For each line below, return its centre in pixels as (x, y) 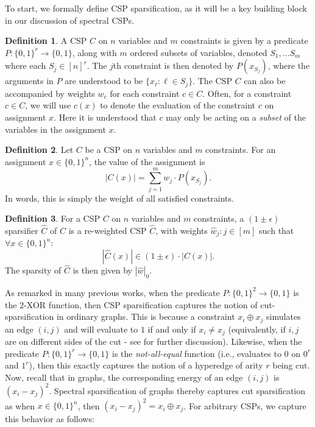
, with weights (182, 230)
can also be (265, 81)
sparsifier (22, 230)
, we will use (48, 105)
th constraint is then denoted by (173, 65)
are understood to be (104, 81)
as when (20, 405)
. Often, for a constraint (247, 93)
